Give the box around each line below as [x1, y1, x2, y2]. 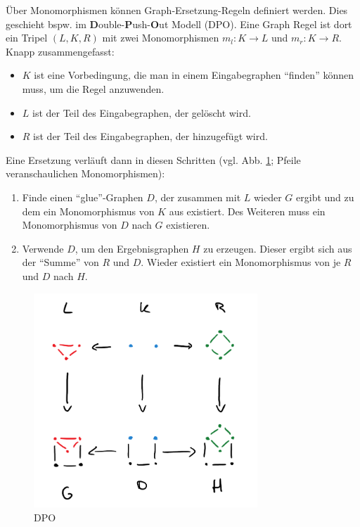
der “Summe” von [22, 255, 99, 269]
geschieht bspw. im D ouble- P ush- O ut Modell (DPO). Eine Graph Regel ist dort [6, 16, 352, 31]
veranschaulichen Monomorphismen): [6, 166, 165, 181]
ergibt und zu [296, 189, 354, 204]
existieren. [166, 217, 210, 232]
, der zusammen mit [154, 189, 241, 204]
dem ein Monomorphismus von [22, 203, 155, 218]
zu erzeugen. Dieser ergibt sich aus [203, 241, 352, 255]
